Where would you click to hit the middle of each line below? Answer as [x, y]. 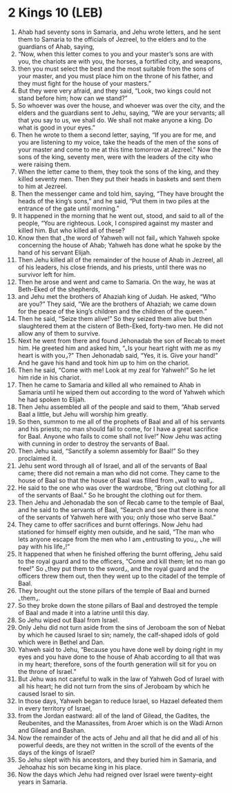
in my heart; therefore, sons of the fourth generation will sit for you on [117, 664]
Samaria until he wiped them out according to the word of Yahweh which [121, 392]
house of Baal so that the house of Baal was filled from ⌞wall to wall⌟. [116, 480]
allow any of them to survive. [59, 333]
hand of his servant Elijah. [55, 252]
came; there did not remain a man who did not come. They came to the [119, 473]
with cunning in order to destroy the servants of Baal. [94, 444]
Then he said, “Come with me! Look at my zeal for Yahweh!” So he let [117, 370]
